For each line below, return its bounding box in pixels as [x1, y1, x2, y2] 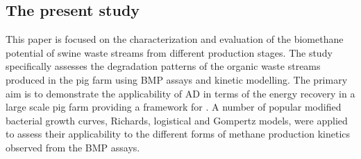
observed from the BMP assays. [6, 140, 140, 154]
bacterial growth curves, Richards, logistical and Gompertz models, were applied [6, 113, 348, 127]
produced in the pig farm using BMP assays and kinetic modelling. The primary [6, 72, 348, 86]
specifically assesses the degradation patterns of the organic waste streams [6, 59, 321, 73]
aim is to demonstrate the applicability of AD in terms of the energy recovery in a [6, 86, 355, 100]
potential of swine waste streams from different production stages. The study [6, 45, 333, 59]
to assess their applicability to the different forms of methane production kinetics [6, 127, 351, 141]
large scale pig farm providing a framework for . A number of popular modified [6, 100, 342, 114]
